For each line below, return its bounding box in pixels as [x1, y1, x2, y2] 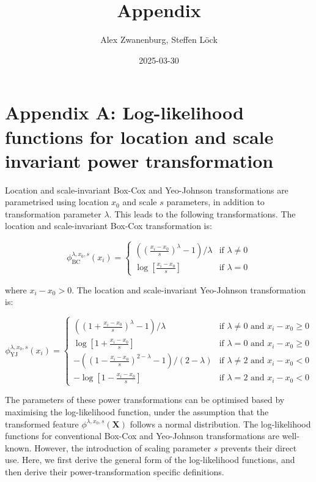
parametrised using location [5, 195, 109, 208]
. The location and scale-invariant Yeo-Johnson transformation [72, 283, 306, 296]
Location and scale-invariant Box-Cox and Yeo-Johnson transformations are [5, 183, 288, 196]
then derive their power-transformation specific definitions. [5, 465, 224, 478]
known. [5, 441, 32, 454]
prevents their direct [220, 441, 297, 454]
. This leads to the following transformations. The [109, 207, 296, 220]
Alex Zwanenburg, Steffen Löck [100, 33, 218, 46]
